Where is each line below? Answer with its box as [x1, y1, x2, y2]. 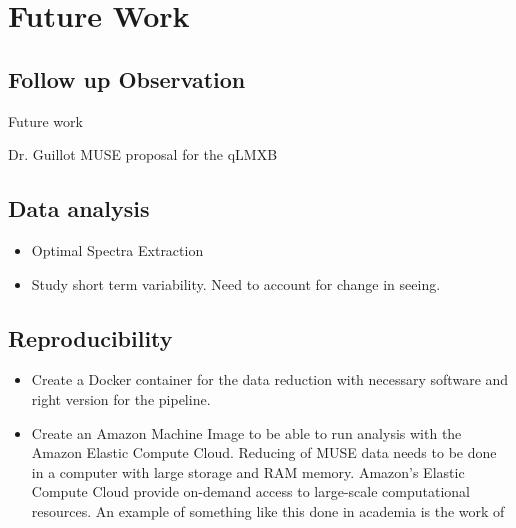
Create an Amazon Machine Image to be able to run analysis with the [31, 422, 462, 443]
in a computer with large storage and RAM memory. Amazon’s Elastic [31, 461, 465, 482]
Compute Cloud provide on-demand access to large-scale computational [31, 481, 470, 502]
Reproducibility [8, 322, 173, 353]
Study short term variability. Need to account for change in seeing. [31, 273, 441, 294]
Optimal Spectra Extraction [31, 239, 204, 260]
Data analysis [8, 193, 150, 224]
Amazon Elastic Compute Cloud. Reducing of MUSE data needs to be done [31, 442, 497, 463]
